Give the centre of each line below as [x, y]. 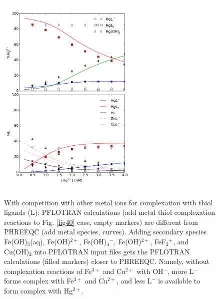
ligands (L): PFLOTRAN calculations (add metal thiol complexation [109, 212]
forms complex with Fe [39, 281]
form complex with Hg [38, 290]
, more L [180, 271]
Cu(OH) [17, 251]
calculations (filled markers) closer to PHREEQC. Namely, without [107, 261]
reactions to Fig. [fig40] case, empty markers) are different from [101, 222]
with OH [150, 271]
